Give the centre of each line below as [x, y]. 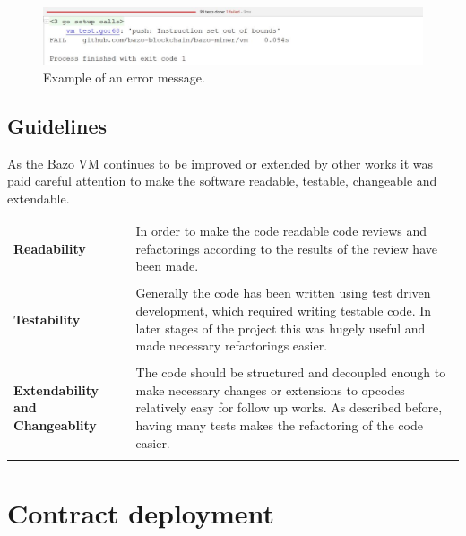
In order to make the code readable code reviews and [281, 231]
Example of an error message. [124, 77]
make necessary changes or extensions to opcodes [270, 389]
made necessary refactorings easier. [232, 346]
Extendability [56, 389]
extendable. [39, 198]
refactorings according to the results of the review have [286, 248]
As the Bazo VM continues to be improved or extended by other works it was [220, 163]
